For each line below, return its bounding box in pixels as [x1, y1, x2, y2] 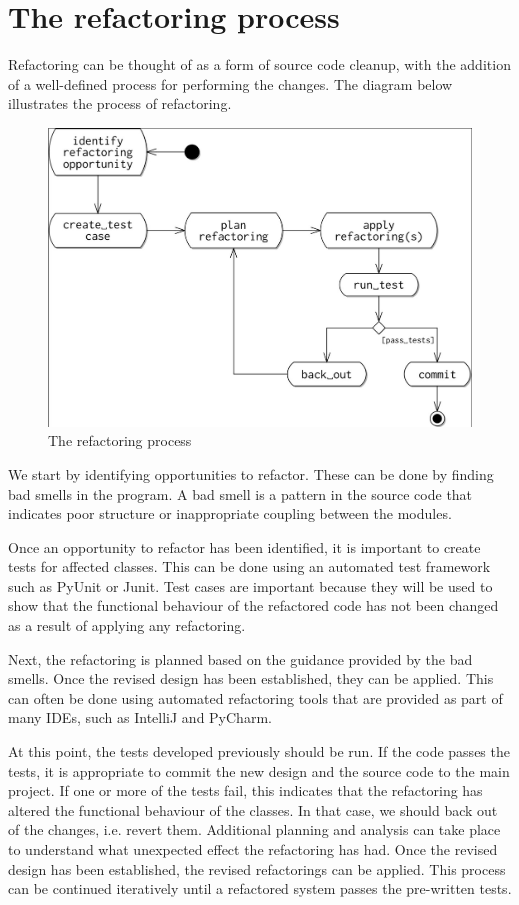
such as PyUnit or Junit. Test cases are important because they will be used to [8, 575, 493, 596]
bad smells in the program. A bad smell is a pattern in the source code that [8, 483, 473, 504]
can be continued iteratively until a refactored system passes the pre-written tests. [8, 878, 512, 899]
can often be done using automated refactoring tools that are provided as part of [8, 687, 503, 708]
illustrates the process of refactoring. [8, 93, 232, 114]
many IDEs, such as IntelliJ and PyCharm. [8, 707, 272, 728]
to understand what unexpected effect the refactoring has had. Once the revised [8, 839, 498, 860]
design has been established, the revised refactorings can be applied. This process [8, 858, 506, 879]
